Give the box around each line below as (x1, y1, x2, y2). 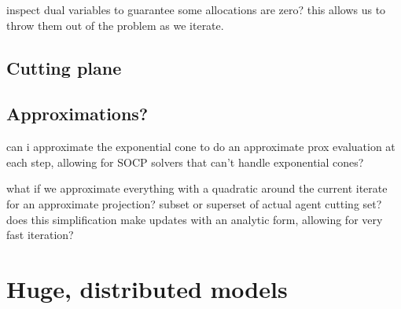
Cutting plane (6, 55, 122, 79)
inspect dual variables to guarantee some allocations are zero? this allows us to (6, 2, 386, 17)
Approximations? (6, 101, 149, 126)
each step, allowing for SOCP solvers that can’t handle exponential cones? (6, 153, 364, 170)
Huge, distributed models (6, 272, 288, 304)
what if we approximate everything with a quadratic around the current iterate (6, 180, 388, 197)
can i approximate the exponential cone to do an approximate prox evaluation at (6, 138, 395, 155)
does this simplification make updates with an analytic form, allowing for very (6, 211, 383, 227)
